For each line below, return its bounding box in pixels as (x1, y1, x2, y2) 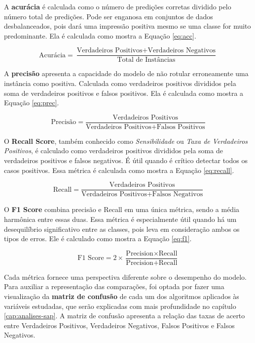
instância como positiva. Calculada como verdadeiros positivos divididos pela (4, 78, 236, 88)
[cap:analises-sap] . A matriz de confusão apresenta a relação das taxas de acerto (4, 310, 245, 321)
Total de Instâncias (117, 56, 176, 64)
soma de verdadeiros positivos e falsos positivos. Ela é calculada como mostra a (4, 87, 244, 98)
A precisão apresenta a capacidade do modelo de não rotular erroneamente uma (4, 68, 249, 79)
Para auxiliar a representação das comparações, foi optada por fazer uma (4, 281, 224, 292)
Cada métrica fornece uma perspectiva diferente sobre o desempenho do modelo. (4, 271, 247, 282)
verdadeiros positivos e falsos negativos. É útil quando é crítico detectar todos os (4, 155, 248, 166)
